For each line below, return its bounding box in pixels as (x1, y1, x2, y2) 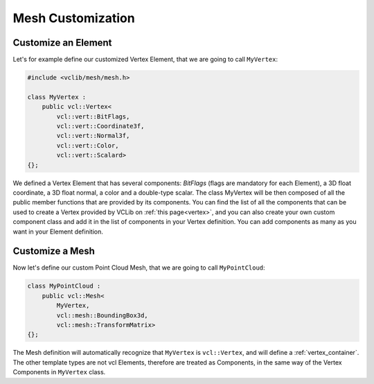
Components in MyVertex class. (12, 368, 106, 376)
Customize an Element (12, 37, 112, 49)
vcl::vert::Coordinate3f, (56, 122, 145, 130)
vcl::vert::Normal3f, (56, 132, 130, 140)
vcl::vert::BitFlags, (56, 112, 130, 121)
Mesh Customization (12, 10, 135, 26)
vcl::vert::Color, (56, 141, 119, 149)
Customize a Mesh (12, 245, 95, 257)
